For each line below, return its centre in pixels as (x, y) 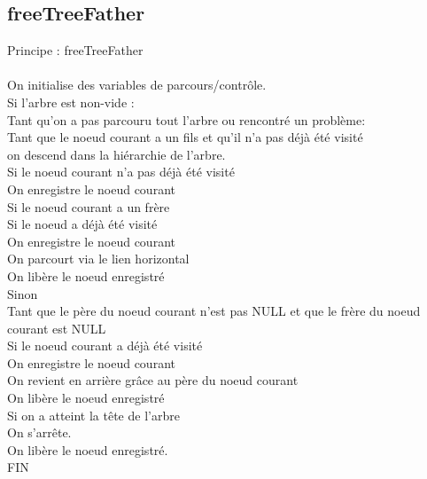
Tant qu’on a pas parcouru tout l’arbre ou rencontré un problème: (186, 119)
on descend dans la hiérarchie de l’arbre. (116, 154)
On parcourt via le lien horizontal (98, 259)
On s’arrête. (39, 432)
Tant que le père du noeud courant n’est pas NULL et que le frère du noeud (214, 311)
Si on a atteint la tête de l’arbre (93, 415)
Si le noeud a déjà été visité (82, 224)
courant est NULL (57, 328)
